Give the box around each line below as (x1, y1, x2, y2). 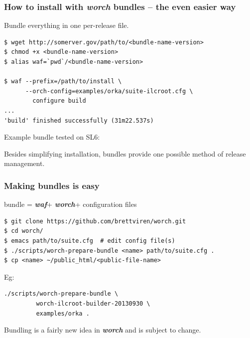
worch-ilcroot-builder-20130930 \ (36, 300, 150, 307)
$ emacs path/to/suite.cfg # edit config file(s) (4, 237, 175, 244)
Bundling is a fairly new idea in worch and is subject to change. (4, 325, 201, 335)
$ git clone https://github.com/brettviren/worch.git (4, 217, 186, 225)
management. (4, 158, 45, 169)
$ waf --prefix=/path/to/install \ (4, 78, 122, 85)
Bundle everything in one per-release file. (4, 20, 129, 30)
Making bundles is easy (4, 179, 100, 191)
